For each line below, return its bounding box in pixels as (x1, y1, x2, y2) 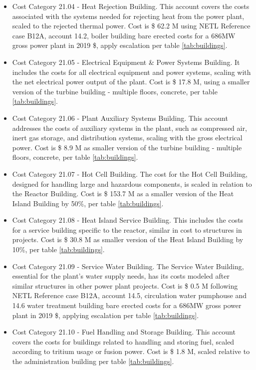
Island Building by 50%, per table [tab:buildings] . (12, 198, 164, 208)
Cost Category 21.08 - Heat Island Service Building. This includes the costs (12, 215, 244, 225)
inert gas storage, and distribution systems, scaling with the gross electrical (12, 132, 243, 143)
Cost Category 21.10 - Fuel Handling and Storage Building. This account (12, 327, 236, 337)
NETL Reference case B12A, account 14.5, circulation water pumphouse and (12, 290, 247, 301)
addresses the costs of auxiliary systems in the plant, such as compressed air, (12, 122, 247, 133)
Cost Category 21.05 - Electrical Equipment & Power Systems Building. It (12, 56, 240, 67)
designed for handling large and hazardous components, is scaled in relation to (12, 178, 252, 189)
